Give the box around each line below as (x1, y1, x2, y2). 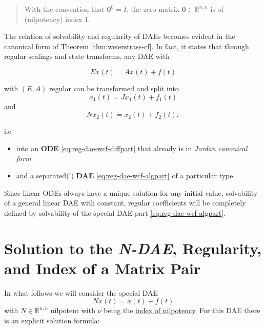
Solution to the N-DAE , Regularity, (4, 237, 262, 259)
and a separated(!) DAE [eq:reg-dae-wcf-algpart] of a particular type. (16, 170, 235, 180)
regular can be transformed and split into (49, 83, 179, 93)
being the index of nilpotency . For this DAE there (104, 305, 260, 316)
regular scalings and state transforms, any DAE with (4, 51, 170, 61)
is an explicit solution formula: (4, 315, 100, 325)
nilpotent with (50, 305, 95, 316)
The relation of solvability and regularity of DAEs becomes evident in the (4, 31, 235, 42)
